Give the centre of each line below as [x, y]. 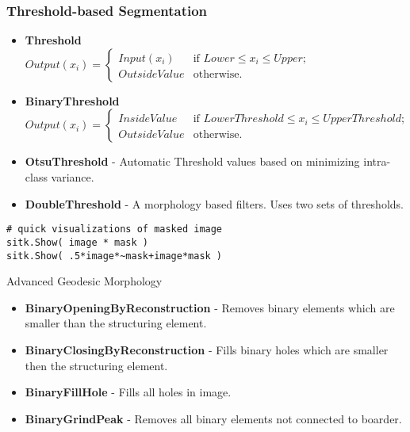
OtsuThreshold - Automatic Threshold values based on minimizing [192, 161]
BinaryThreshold [72, 100]
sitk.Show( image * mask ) [77, 242]
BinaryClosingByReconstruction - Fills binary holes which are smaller [207, 349]
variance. [73, 177]
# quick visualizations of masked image [115, 229]
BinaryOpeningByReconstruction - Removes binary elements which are [210, 307]
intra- [377, 161]
